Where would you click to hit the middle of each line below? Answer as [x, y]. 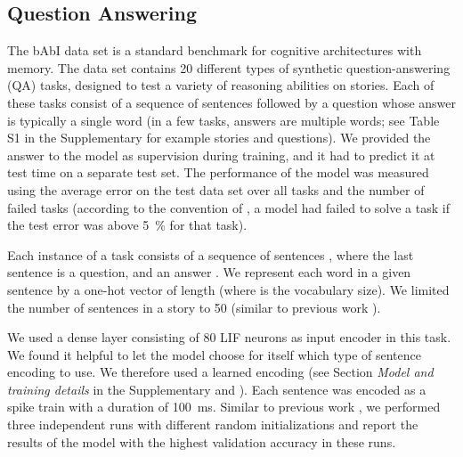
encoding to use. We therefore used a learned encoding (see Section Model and [220, 372]
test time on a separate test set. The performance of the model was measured [218, 172]
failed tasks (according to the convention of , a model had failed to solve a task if [228, 207]
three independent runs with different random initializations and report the [213, 424]
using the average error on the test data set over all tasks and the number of [216, 189]
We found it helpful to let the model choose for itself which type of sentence [214, 354]
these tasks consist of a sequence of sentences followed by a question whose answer [231, 102]
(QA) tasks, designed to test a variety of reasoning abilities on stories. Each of [221, 85]
